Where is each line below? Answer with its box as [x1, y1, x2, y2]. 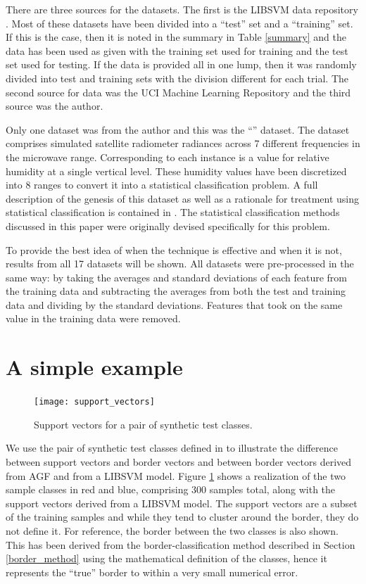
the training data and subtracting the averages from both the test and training [6, 284, 346, 298]
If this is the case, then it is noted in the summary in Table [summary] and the [6, 30, 346, 44]
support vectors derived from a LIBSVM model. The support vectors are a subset [6, 495, 358, 510]
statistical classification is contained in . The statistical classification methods [6, 205, 340, 220]
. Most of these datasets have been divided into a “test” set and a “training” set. [6, 15, 353, 30]
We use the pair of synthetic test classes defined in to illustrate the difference [6, 440, 338, 455]
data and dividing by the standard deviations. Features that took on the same [6, 297, 343, 312]
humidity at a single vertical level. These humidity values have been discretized [6, 163, 347, 178]
